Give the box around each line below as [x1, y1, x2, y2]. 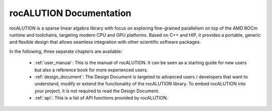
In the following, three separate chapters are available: [9, 48, 122, 54]
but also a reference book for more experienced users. [34, 67, 148, 73]
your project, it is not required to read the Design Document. [34, 88, 160, 94]
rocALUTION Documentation [9, 8, 131, 19]
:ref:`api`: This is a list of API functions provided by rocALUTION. [34, 95, 168, 101]
